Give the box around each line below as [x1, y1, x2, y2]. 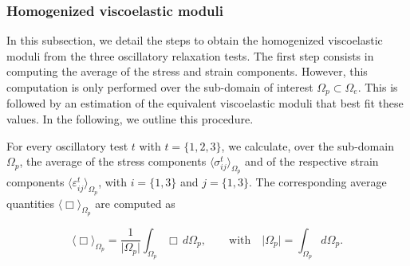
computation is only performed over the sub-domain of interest [6, 79, 313, 95]
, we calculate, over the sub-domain [221, 137, 394, 154]
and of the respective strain [245, 153, 379, 170]
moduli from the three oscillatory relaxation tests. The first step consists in [6, 47, 374, 64]
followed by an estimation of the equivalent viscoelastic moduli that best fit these [6, 95, 404, 111]
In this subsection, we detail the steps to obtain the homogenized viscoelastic [6, 32, 383, 49]
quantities [6, 194, 54, 211]
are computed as [95, 194, 175, 211]
